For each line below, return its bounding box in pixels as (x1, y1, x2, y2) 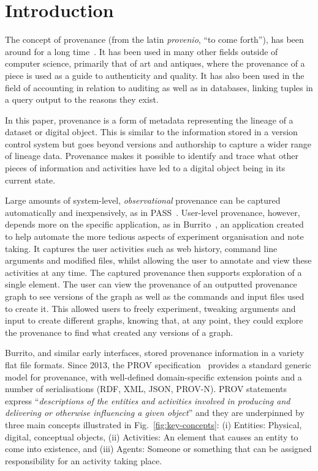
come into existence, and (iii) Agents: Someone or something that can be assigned (5, 442, 312, 455)
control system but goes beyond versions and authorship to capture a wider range (5, 137, 312, 150)
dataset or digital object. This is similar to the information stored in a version (5, 125, 298, 138)
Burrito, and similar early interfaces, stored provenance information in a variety (5, 346, 305, 359)
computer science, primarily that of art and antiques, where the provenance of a (5, 57, 305, 70)
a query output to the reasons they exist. (5, 93, 159, 106)
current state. (5, 173, 56, 186)
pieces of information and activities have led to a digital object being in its (5, 161, 286, 174)
